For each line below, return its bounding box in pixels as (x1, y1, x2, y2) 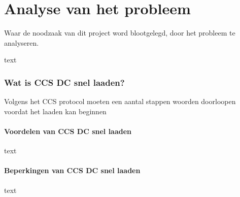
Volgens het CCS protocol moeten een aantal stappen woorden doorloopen (4, 96, 236, 107)
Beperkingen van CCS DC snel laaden (4, 165, 141, 176)
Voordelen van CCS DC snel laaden (4, 125, 132, 136)
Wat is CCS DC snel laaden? (4, 76, 125, 88)
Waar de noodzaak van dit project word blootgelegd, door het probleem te (4, 27, 235, 38)
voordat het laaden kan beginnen (4, 106, 107, 116)
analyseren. (4, 37, 39, 48)
